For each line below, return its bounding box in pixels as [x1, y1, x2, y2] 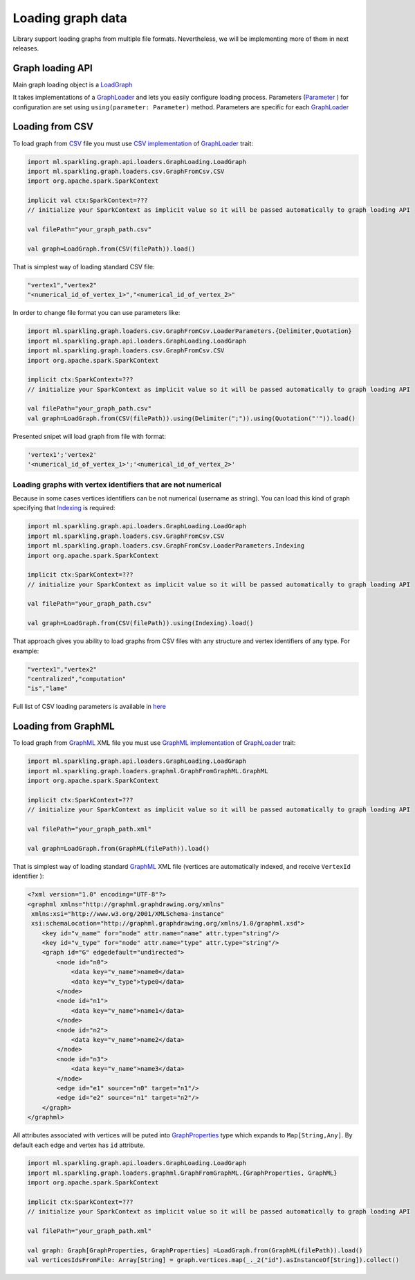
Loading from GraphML [12, 721, 115, 732]
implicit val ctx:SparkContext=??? [27, 197, 148, 204]
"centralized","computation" [27, 675, 127, 683]
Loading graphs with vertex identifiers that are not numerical [12, 480, 221, 489]
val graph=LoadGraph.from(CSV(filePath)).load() [27, 245, 196, 253]
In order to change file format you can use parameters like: [12, 309, 181, 317]
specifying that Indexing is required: [12, 504, 116, 512]
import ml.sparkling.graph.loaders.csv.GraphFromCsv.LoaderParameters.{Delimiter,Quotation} [27, 327, 352, 335]
